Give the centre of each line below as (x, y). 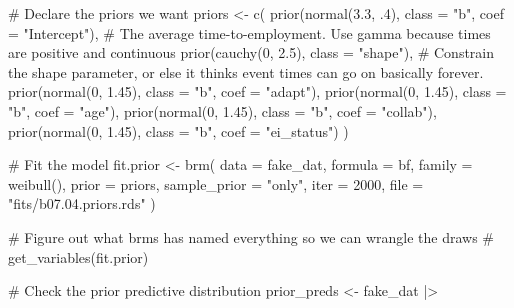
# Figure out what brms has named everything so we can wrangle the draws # (251, 236)
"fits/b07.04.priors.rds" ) (82, 203)
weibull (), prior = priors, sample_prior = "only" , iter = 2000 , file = (216, 183)
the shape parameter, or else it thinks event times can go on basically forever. (246, 71)
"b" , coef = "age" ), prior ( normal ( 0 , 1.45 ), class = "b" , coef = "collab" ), (222, 110)
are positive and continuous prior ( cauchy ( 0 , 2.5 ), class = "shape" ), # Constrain (251, 52)
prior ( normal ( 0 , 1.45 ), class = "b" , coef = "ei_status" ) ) (178, 130)
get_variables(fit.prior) (78, 256)
